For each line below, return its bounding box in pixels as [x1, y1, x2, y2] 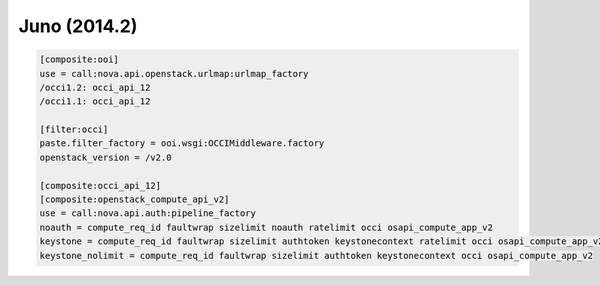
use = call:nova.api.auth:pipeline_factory [39, 208, 257, 219]
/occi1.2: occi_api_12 [39, 81, 151, 93]
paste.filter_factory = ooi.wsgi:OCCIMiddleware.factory [39, 138, 325, 149]
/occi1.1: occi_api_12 [39, 96, 151, 107]
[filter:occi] [39, 124, 109, 135]
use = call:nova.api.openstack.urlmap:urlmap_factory [39, 68, 309, 79]
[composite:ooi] [39, 54, 120, 65]
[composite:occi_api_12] [39, 180, 162, 191]
